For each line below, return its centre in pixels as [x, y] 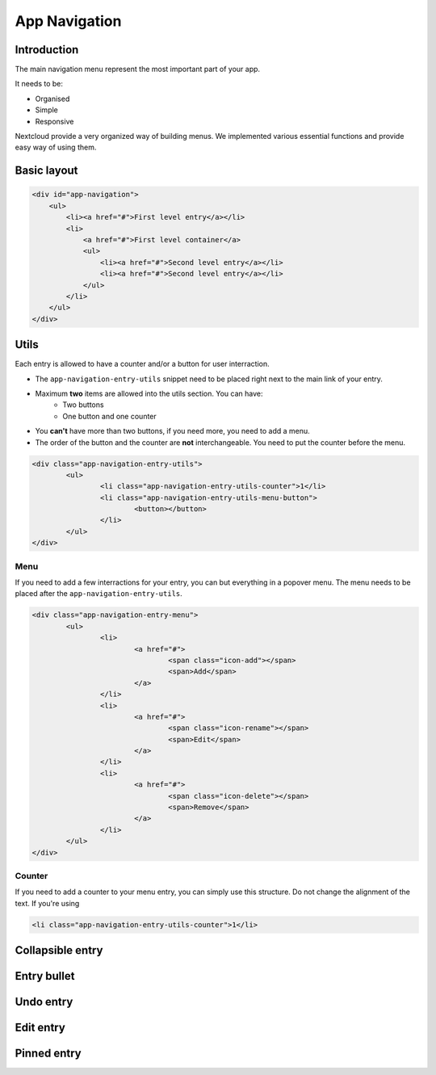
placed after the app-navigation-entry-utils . [99, 594]
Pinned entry [48, 1054]
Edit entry [40, 1028]
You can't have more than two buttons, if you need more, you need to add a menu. [172, 431]
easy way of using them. [56, 147]
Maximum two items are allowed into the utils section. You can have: [149, 393]
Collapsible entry [59, 950]
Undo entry [44, 1002]
